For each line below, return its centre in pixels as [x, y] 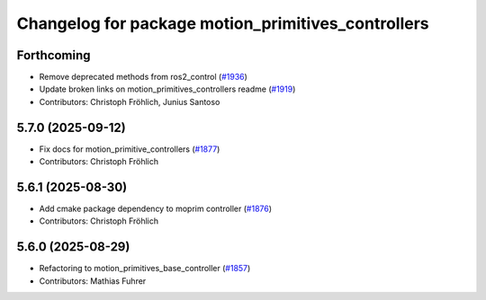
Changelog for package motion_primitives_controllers [223, 23]
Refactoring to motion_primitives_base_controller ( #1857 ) [145, 269]
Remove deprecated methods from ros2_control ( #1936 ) [143, 77]
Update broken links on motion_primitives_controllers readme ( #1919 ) [167, 89]
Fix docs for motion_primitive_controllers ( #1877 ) [130, 149]
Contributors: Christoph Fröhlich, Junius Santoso [130, 101]
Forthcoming [54, 55]
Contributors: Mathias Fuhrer [93, 281]
